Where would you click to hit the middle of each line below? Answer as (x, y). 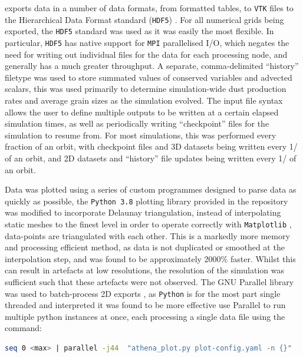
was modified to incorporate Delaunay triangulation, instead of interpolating (143, 212)
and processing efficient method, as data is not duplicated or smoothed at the (145, 247)
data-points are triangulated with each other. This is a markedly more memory (147, 235)
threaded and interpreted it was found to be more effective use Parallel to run (145, 305)
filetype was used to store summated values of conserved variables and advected (149, 77)
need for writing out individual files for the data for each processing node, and (146, 54)
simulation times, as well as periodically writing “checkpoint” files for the (137, 123)
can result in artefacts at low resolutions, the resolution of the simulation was (144, 270)
